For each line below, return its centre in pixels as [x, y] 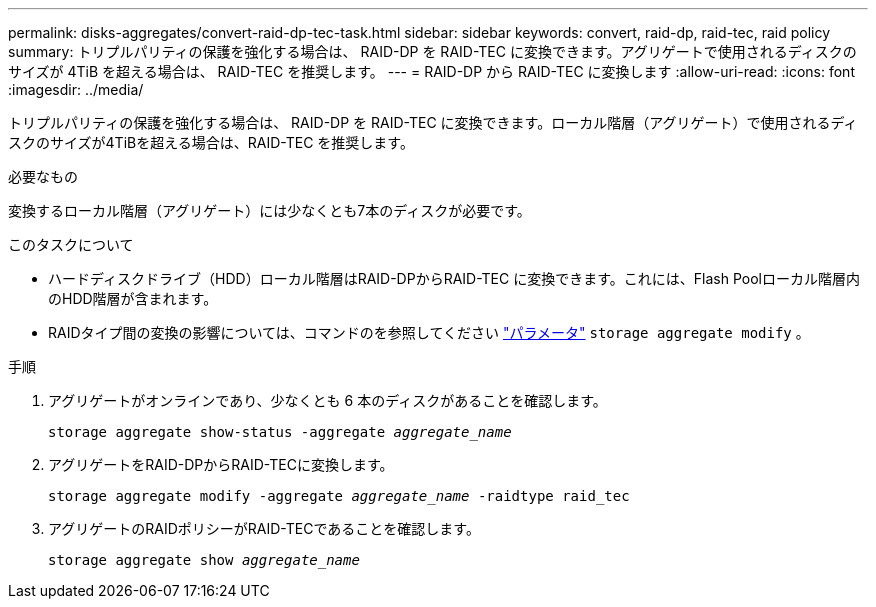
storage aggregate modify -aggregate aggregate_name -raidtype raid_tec [339, 496]
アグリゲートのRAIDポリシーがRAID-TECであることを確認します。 [264, 528]
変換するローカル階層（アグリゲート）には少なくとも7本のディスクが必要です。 [269, 210]
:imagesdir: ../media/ [76, 89]
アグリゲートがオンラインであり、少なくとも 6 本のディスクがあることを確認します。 [327, 400]
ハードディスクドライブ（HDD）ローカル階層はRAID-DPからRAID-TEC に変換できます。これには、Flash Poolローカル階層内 [454, 278]
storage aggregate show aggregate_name [204, 560]
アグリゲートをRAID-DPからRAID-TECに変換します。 [221, 464]
